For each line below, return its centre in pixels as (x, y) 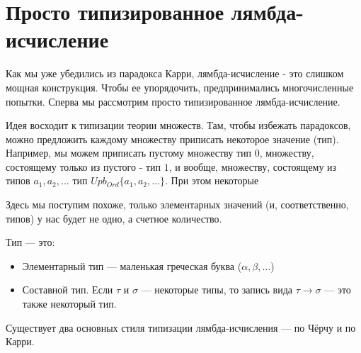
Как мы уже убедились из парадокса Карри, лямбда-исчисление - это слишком (175, 73)
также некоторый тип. (69, 304)
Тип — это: (30, 242)
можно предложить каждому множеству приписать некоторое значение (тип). (172, 139)
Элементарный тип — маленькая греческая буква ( (132, 265)
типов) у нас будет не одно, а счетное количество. (114, 218)
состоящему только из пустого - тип (84, 166)
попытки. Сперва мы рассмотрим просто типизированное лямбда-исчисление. (173, 101)
